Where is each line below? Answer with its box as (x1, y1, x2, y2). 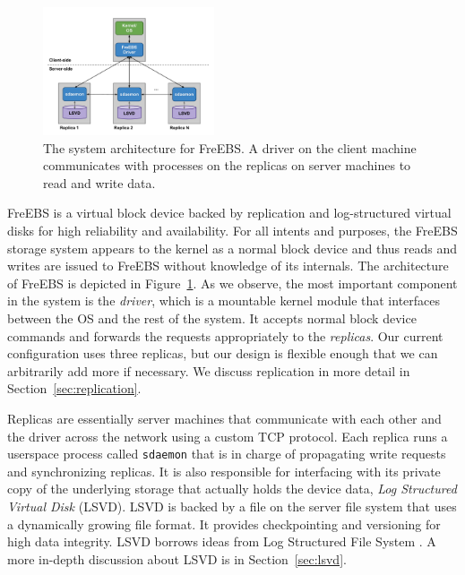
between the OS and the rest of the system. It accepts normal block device (7, 309, 417, 328)
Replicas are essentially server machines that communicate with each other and (7, 409, 442, 427)
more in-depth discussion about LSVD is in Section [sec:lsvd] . (7, 549, 347, 568)
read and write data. (43, 173, 156, 192)
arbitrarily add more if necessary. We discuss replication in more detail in (7, 361, 410, 380)
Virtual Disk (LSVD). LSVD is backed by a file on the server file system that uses (7, 497, 457, 516)
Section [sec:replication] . (7, 379, 142, 398)
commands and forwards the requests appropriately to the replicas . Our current (7, 326, 443, 345)
